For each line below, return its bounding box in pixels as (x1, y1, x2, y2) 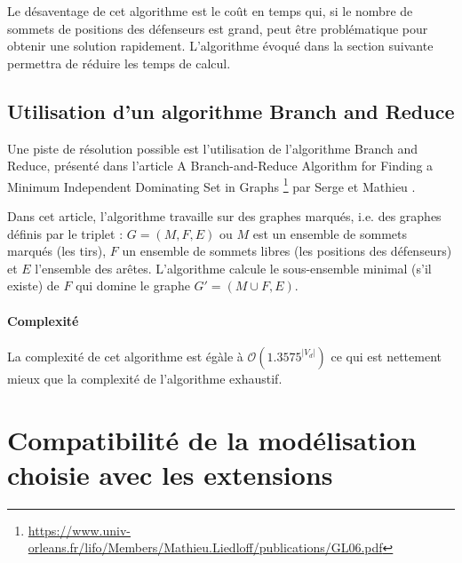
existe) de (7, 276, 60, 295)
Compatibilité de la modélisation (7, 421, 417, 457)
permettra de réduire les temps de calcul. (7, 53, 231, 72)
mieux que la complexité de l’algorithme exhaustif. (7, 369, 283, 387)
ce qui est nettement (331, 346, 442, 365)
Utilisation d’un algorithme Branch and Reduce (7, 97, 455, 124)
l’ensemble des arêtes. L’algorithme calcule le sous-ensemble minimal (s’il (35, 258, 432, 277)
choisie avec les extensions (7, 456, 333, 492)
